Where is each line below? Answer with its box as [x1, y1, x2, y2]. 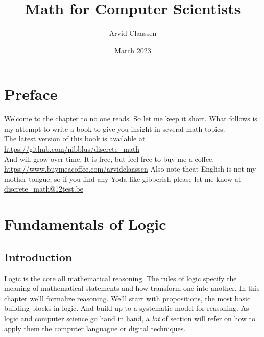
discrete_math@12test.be [4, 183, 83, 194]
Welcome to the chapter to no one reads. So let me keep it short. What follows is [4, 113, 257, 124]
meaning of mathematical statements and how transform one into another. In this [4, 283, 260, 293]
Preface [4, 83, 58, 104]
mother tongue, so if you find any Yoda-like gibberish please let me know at [4, 173, 242, 184]
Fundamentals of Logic [4, 214, 166, 235]
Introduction [4, 248, 73, 264]
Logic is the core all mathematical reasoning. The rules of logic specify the [4, 272, 237, 283]
